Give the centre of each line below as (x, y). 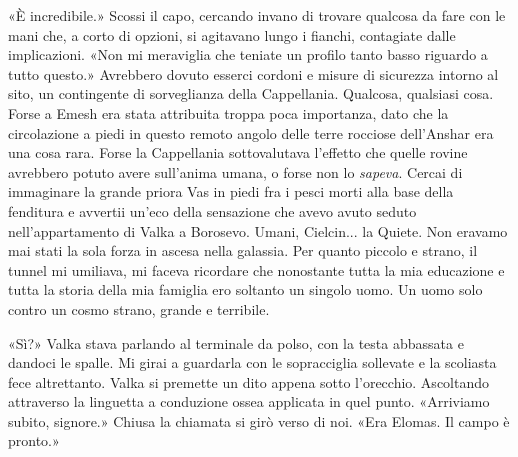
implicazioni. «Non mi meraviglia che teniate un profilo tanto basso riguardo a (248, 54)
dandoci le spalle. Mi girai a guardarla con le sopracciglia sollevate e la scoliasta (252, 362)
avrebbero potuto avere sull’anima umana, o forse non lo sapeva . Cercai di (235, 171)
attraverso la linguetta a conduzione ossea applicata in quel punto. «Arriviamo (249, 401)
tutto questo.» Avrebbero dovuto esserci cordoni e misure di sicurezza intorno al (253, 73)
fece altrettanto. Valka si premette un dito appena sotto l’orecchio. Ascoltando (249, 381)
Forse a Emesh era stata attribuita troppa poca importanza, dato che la (228, 112)
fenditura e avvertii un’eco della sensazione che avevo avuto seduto (212, 210)
